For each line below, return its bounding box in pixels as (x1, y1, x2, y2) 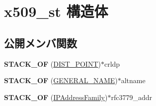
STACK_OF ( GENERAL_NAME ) (4, 75, 118, 86)
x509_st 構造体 (4, 1, 108, 21)
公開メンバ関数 (4, 35, 77, 50)
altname (121, 75, 146, 86)
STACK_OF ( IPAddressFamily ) (4, 92, 108, 102)
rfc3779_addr (111, 92, 152, 102)
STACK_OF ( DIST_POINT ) (4, 58, 101, 69)
